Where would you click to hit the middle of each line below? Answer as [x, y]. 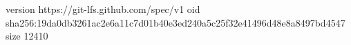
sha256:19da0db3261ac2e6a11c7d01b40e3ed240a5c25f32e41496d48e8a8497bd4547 [175, 22]
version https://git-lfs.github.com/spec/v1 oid [103, 9]
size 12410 [27, 36]
